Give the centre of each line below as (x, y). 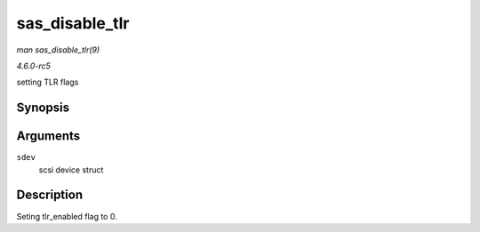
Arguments (48, 136)
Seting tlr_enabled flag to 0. (67, 216)
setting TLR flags (48, 82)
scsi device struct (71, 170)
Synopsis (43, 108)
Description (50, 195)
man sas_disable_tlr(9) (58, 50)
